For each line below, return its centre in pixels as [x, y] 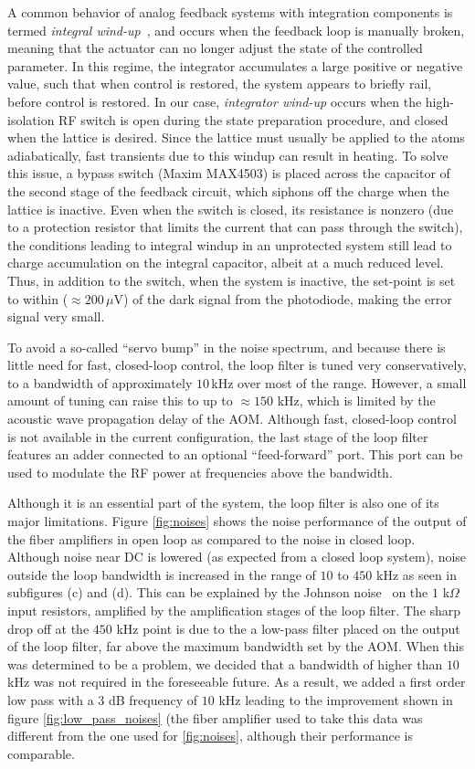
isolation [31, 119]
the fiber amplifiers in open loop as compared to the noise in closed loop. [211, 538]
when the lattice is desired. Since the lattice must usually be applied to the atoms [236, 137]
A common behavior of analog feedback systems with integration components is [230, 12]
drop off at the [48, 628]
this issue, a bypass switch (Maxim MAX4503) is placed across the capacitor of [229, 173]
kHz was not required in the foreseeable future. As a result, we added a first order [237, 682]
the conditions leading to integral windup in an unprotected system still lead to [230, 244]
